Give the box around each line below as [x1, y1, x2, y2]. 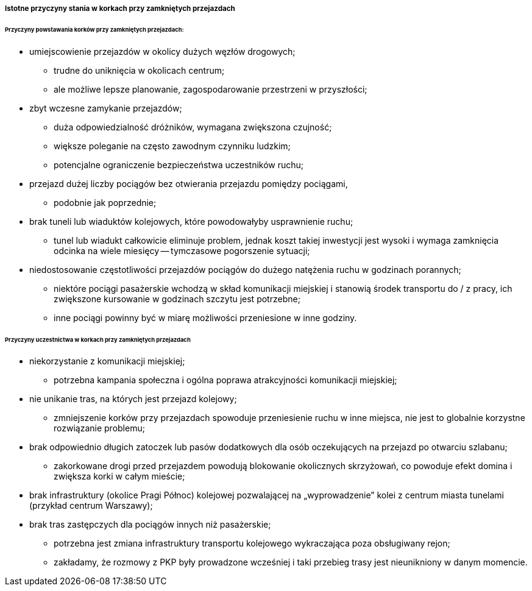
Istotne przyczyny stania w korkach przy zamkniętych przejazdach [5, 4, 235, 13]
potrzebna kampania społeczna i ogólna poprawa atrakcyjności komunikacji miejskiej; [54, 375, 397, 386]
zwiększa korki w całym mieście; [54, 471, 185, 482]
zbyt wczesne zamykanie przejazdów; [29, 102, 182, 113]
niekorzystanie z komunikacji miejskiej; [29, 356, 185, 367]
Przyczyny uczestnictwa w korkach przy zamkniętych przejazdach [5, 336, 191, 343]
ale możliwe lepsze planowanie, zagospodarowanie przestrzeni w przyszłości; [54, 83, 367, 94]
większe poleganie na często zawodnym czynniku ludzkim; [54, 140, 291, 151]
